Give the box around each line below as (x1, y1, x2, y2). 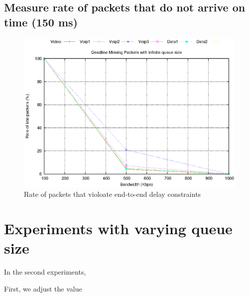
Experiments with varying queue (4, 218, 233, 239)
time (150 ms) (4, 14, 78, 29)
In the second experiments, (4, 267, 86, 277)
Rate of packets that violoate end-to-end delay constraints (24, 189, 201, 199)
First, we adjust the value (4, 283, 82, 294)
